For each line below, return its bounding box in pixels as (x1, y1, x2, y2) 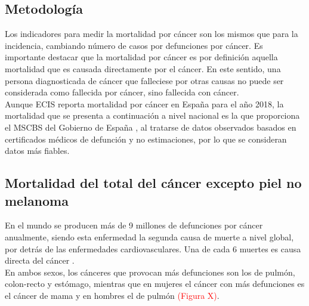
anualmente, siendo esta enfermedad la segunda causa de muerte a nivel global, (5, 230, 294, 243)
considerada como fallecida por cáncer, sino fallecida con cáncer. (5, 86, 239, 98)
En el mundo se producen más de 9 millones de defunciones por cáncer (5, 219, 263, 231)
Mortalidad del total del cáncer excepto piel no (5, 174, 302, 192)
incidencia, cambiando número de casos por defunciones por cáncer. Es (5, 39, 263, 51)
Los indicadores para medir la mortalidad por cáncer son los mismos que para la (5, 27, 298, 40)
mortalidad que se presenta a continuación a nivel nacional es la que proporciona (5, 109, 300, 122)
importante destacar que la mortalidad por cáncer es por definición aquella (5, 51, 278, 63)
